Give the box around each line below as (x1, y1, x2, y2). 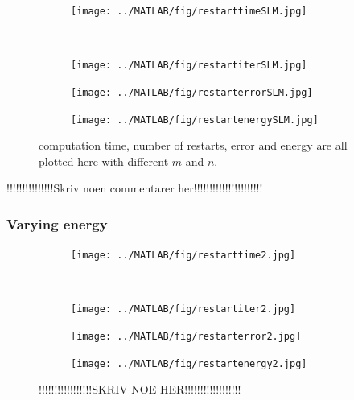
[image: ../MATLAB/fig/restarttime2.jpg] (71, 249, 296, 262)
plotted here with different (39, 152, 169, 169)
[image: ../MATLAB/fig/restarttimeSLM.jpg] (71, 6, 307, 17)
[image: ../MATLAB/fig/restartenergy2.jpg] (71, 357, 307, 369)
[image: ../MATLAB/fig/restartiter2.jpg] (71, 303, 296, 315)
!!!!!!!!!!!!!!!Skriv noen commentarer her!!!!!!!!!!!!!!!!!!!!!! (6, 179, 263, 196)
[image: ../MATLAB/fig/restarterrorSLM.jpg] (71, 86, 313, 98)
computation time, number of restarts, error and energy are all (39, 137, 348, 154)
